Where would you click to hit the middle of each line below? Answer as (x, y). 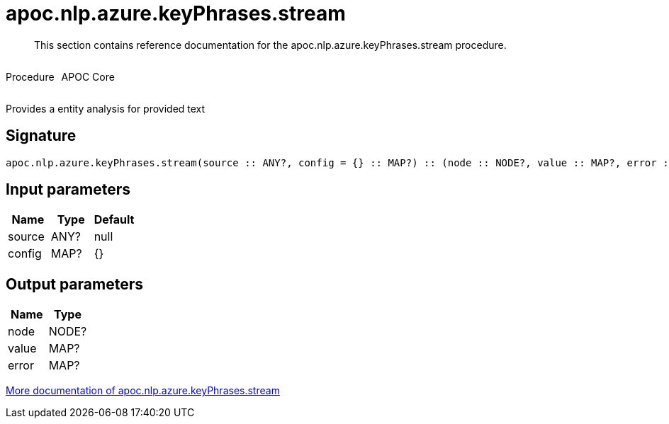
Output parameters (74, 284)
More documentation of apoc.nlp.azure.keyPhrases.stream (143, 391)
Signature (41, 136)
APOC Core (88, 76)
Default (114, 220)
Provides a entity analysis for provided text (106, 108)
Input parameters (68, 190)
